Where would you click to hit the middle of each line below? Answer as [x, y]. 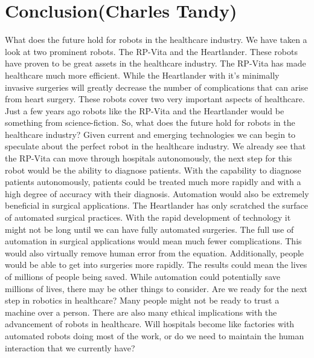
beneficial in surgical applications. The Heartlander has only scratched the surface [156, 205]
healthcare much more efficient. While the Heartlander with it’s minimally [142, 75]
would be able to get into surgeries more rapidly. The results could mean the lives [156, 265]
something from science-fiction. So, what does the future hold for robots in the [150, 122]
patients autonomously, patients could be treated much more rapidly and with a [153, 182]
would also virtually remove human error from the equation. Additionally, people [155, 252]
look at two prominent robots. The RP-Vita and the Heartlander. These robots [151, 51]
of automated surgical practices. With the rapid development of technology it [148, 217]
